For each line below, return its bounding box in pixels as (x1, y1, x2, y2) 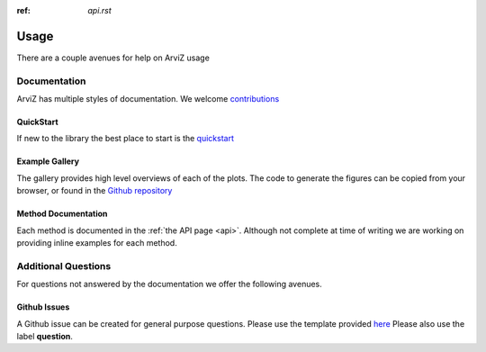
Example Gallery (16, 156, 80, 167)
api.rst (87, 5, 112, 15)
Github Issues (16, 302, 70, 312)
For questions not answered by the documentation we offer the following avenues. (16, 279, 323, 290)
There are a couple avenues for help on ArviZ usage (16, 52, 211, 63)
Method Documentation (16, 208, 108, 220)
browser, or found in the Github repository (16, 185, 173, 196)
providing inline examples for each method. (16, 238, 177, 248)
